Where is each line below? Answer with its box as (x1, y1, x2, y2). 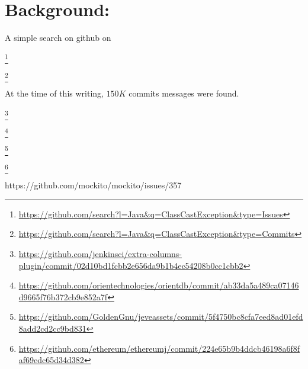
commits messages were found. (129, 87, 239, 100)
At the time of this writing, (5, 87, 104, 100)
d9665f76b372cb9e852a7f (18, 290, 108, 303)
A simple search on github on (5, 31, 111, 44)
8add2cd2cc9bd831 (18, 322, 86, 335)
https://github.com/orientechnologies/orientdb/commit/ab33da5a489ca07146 (18, 279, 299, 291)
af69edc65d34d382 (18, 354, 84, 366)
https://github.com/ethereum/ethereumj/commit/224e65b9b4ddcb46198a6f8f (18, 342, 300, 354)
